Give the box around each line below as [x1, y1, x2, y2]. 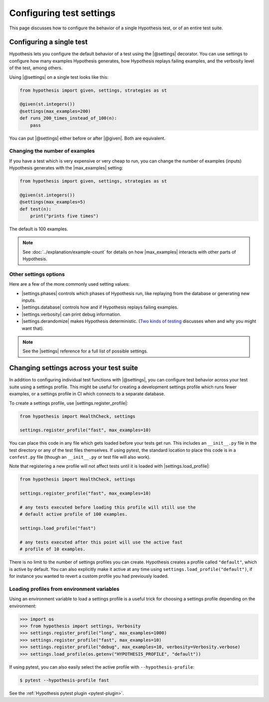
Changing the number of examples [9, 148, 95, 155]
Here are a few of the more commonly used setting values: [9, 281, 130, 287]
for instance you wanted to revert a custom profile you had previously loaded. [9, 573, 169, 579]
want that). [21, 325, 44, 331]
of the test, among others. [9, 65, 63, 71]
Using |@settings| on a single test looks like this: [9, 74, 109, 80]
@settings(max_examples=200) [19, 108, 91, 114]
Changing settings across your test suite [9, 364, 138, 372]
